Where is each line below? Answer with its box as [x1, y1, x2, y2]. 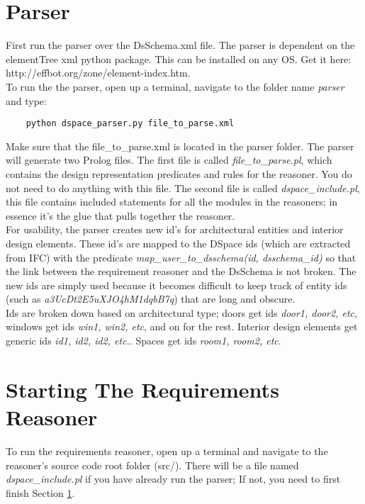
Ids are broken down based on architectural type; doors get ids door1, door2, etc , [6, 305, 357, 320]
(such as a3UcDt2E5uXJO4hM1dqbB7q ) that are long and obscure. [6, 291, 296, 306]
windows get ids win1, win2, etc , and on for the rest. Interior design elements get [6, 319, 358, 334]
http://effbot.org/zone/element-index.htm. [6, 65, 191, 80]
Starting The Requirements [6, 374, 279, 403]
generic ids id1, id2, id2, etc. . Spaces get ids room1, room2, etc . [6, 333, 281, 348]
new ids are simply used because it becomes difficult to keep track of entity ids [6, 277, 347, 292]
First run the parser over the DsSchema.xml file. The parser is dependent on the [6, 38, 355, 52]
